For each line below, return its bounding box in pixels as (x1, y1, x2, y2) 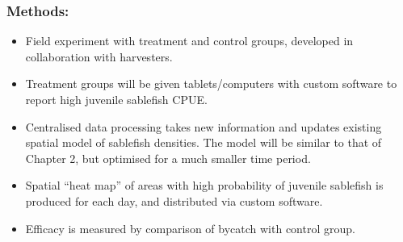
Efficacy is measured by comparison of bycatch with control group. (25, 219, 355, 236)
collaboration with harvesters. (25, 48, 173, 65)
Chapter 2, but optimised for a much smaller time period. (25, 149, 311, 166)
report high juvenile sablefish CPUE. (25, 91, 208, 107)
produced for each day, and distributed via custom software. (25, 192, 323, 209)
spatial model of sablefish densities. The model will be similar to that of (25, 134, 382, 151)
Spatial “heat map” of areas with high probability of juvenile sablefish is (25, 177, 384, 194)
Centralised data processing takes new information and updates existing (25, 118, 382, 135)
